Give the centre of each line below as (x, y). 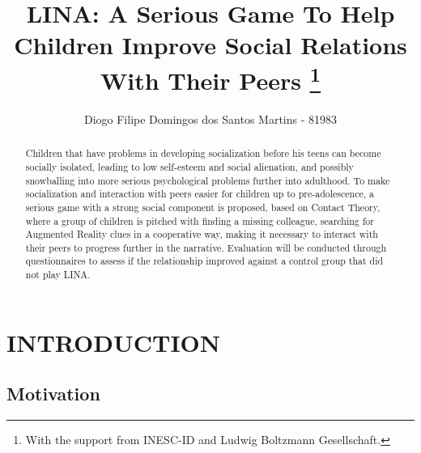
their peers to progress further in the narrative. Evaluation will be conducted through (206, 247)
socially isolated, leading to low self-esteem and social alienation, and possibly (189, 166)
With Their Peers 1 (210, 78)
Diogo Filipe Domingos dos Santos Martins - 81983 (210, 119)
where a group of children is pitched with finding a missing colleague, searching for (200, 220)
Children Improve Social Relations (210, 45)
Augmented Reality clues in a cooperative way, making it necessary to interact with (202, 234)
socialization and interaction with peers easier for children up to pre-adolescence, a (200, 194)
